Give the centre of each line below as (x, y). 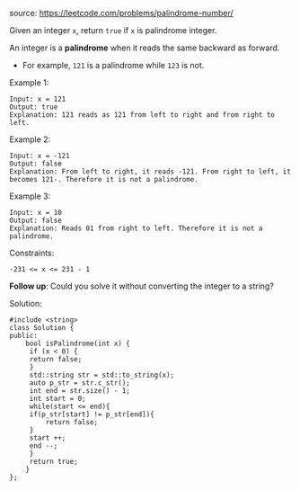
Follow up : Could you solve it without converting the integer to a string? (141, 286)
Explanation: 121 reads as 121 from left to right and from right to (142, 115)
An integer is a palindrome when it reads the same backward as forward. (145, 48)
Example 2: (30, 139)
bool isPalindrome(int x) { (78, 343)
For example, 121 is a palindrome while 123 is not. (113, 65)
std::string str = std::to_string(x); (102, 375)
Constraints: (32, 253)
